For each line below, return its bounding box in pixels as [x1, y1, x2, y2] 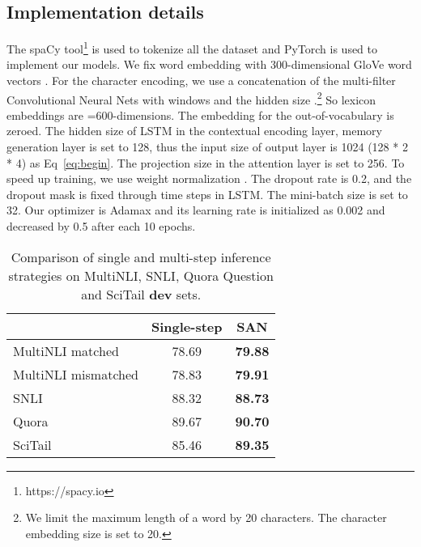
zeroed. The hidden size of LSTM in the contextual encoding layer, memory [6, 122, 382, 139]
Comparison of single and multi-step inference [11, 247, 271, 266]
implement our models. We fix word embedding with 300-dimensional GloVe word [6, 56, 412, 73]
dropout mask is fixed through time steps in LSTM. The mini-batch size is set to [6, 185, 408, 202]
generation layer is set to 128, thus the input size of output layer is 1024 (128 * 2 [6, 138, 408, 155]
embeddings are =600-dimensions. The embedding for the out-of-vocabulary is [6, 106, 394, 123]
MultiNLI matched [13, 341, 119, 360]
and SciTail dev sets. [81, 284, 202, 303]
